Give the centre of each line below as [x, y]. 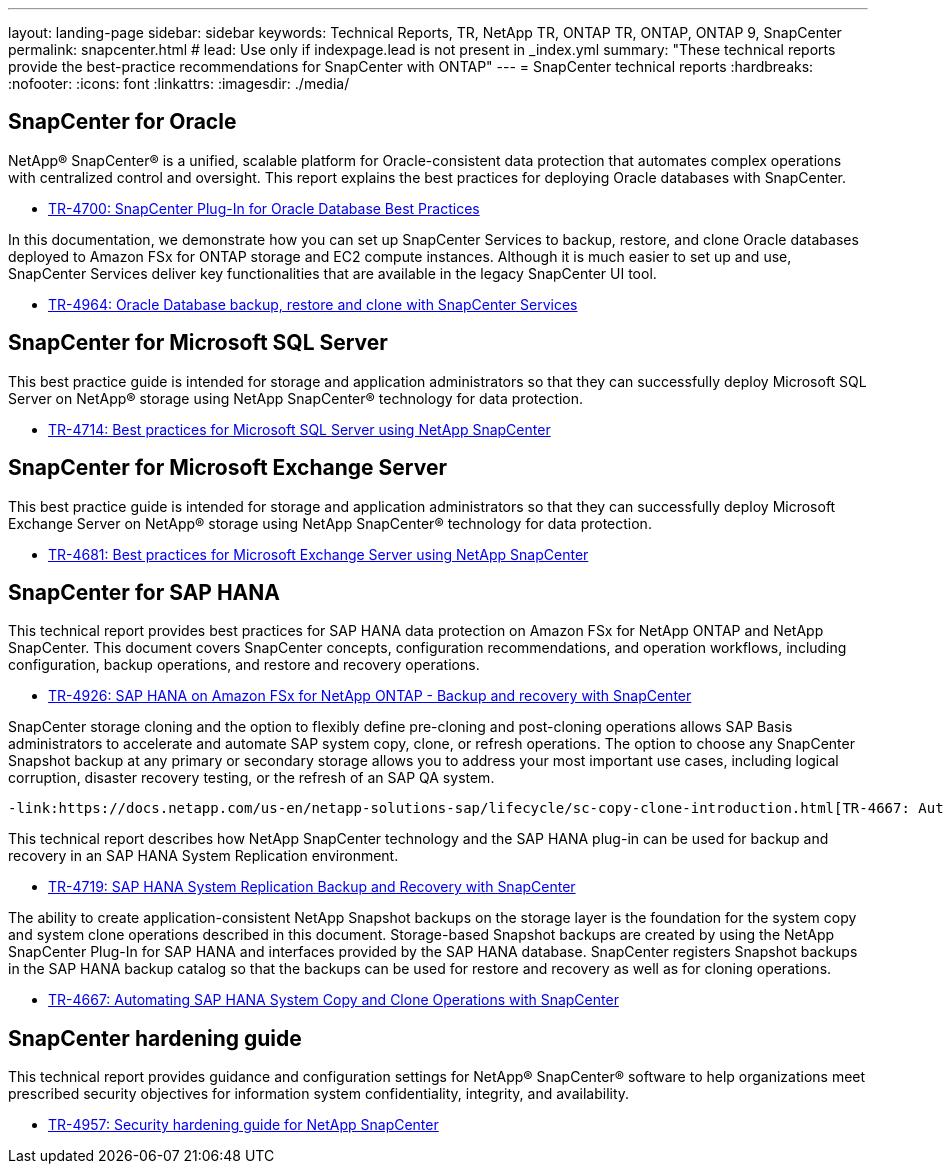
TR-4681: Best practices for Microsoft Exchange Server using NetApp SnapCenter [318, 554]
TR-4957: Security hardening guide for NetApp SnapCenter [243, 1125]
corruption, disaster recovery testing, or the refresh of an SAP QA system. [251, 778]
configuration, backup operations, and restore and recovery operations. [244, 665]
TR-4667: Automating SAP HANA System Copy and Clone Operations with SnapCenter [333, 1000]
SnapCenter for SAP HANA [144, 592]
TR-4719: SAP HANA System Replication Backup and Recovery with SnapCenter [312, 887]
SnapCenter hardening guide [155, 1038]
